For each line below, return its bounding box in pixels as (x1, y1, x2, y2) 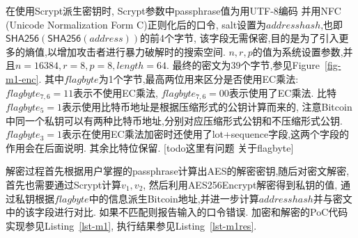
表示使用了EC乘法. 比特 (228, 85, 336, 100)
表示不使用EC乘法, (73, 85, 158, 100)
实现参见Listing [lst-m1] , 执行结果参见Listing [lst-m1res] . (6, 218, 257, 232)
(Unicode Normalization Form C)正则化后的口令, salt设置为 (6, 17, 267, 31)
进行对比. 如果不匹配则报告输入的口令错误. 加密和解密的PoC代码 (54, 205, 348, 219)
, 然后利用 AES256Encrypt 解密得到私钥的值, (143, 177, 338, 191)
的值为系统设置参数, (252, 44, 343, 58)
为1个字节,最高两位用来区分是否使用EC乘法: (98, 71, 299, 86)
